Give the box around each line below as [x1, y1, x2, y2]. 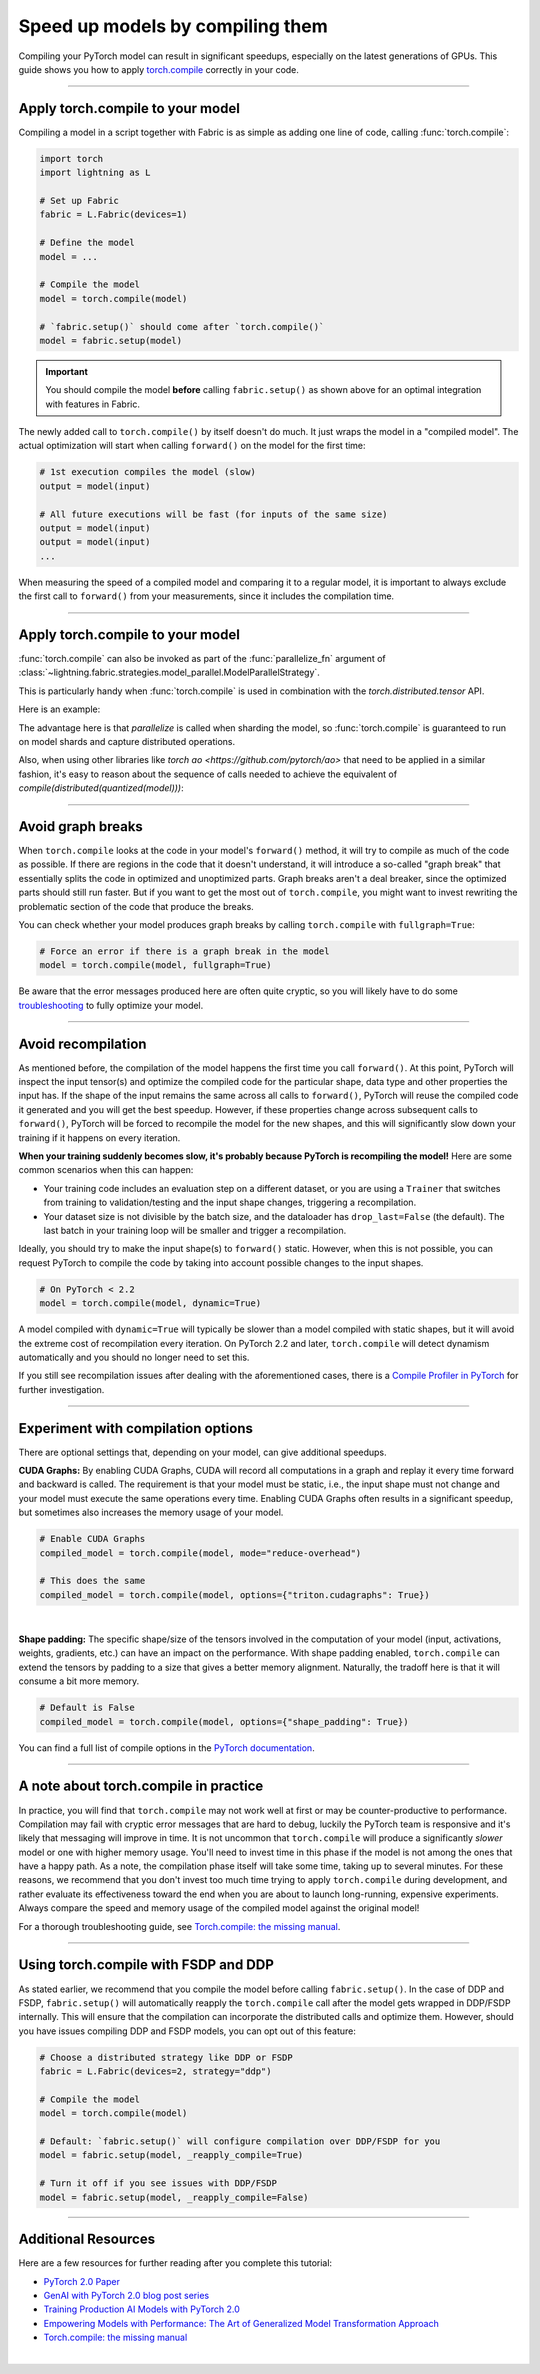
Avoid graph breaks [18, 818, 144, 835]
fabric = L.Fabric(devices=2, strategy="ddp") [39, 2066, 272, 2077]
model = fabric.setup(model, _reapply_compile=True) [39, 2150, 304, 2161]
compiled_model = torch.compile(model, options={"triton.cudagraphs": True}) [39, 1589, 430, 1600]
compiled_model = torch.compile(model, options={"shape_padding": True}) [39, 1716, 409, 1727]
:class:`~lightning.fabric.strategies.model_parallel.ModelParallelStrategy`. [18, 666, 320, 679]
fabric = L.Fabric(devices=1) [39, 209, 188, 220]
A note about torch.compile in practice [18, 1778, 264, 1795]
